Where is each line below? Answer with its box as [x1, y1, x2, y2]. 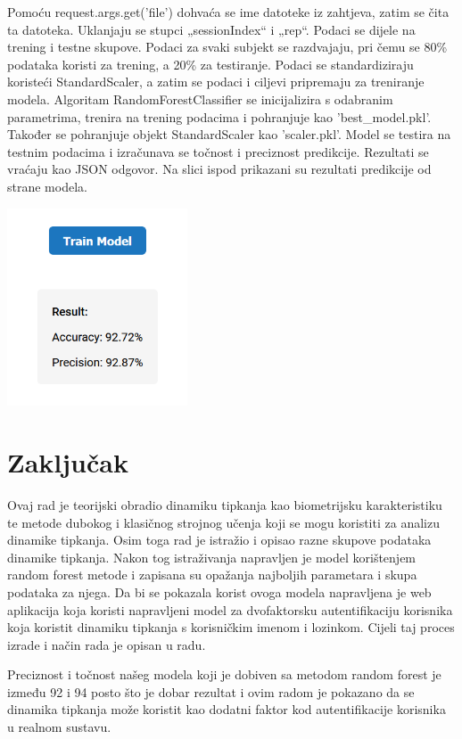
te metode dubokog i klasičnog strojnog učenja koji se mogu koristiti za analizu [7, 513, 440, 531]
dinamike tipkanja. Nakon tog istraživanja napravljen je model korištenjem [7, 547, 417, 566]
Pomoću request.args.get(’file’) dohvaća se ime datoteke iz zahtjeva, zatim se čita [7, 3, 450, 21]
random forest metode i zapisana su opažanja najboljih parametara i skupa [7, 565, 417, 584]
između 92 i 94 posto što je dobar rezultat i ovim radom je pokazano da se [7, 682, 415, 701]
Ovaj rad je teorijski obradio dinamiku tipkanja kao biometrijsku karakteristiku [7, 495, 442, 513]
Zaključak [7, 444, 128, 480]
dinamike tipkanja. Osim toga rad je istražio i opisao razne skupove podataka [7, 530, 432, 549]
